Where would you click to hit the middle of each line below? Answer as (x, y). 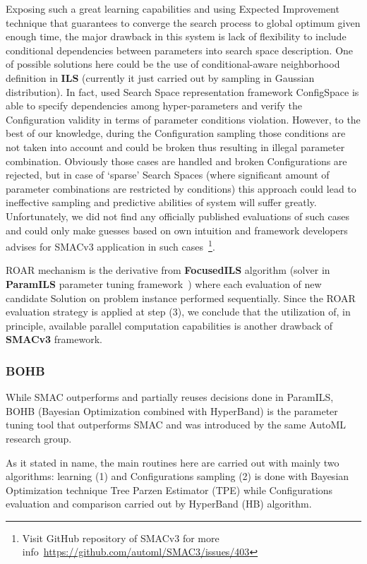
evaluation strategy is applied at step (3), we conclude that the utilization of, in (178, 312)
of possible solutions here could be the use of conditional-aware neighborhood (173, 64)
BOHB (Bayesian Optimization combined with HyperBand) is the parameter (172, 410)
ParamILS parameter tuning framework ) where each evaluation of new (164, 283)
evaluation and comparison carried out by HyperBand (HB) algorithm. (159, 504)
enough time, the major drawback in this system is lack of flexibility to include (176, 36)
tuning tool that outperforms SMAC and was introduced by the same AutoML (176, 425)
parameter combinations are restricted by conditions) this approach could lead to (181, 188)
